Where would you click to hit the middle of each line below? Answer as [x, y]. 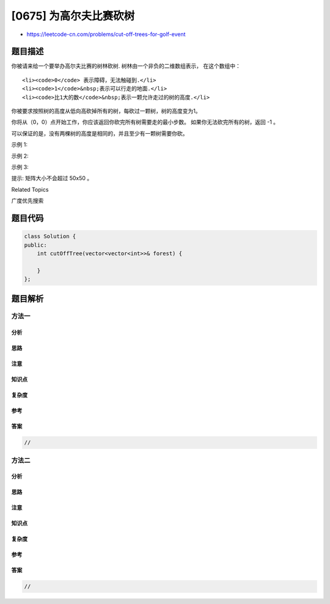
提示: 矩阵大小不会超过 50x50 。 [52, 178]
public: [35, 245]
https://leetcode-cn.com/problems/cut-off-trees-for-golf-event [106, 34]
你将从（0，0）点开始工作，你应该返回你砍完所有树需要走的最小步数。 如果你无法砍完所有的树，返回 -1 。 [145, 122]
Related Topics [30, 189]
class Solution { [50, 236]
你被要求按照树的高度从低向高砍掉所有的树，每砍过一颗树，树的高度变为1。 [106, 111]
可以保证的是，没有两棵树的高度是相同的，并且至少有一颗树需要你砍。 [100, 133]
